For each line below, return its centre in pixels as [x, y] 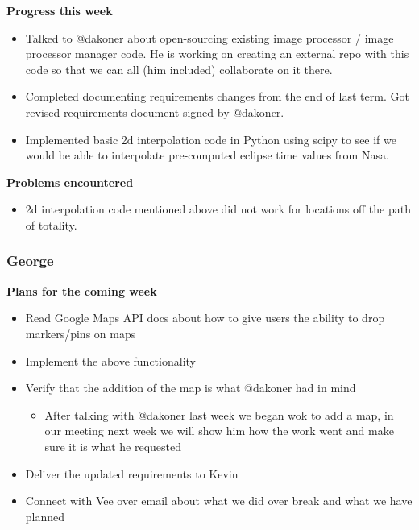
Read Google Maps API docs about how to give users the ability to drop [205, 318]
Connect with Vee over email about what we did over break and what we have [219, 501]
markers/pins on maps [81, 333]
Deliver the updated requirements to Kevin [132, 473]
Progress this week [60, 10]
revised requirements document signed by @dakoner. [155, 112]
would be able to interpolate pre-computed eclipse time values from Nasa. [207, 155]
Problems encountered [70, 182]
